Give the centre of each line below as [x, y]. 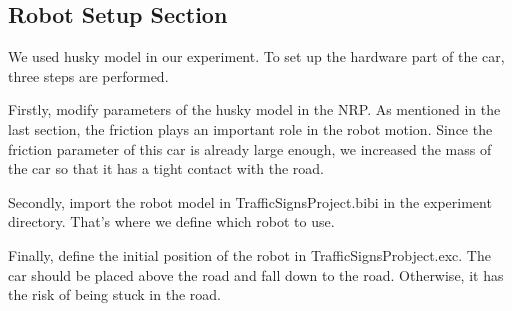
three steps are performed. [88, 75]
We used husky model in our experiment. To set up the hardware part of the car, [256, 56]
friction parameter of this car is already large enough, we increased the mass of [250, 148]
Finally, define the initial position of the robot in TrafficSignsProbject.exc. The [249, 254]
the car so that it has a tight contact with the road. [166, 168]
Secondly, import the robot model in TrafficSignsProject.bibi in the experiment [250, 201]
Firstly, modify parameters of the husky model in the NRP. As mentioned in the [254, 109]
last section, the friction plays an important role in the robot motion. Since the [250, 128]
